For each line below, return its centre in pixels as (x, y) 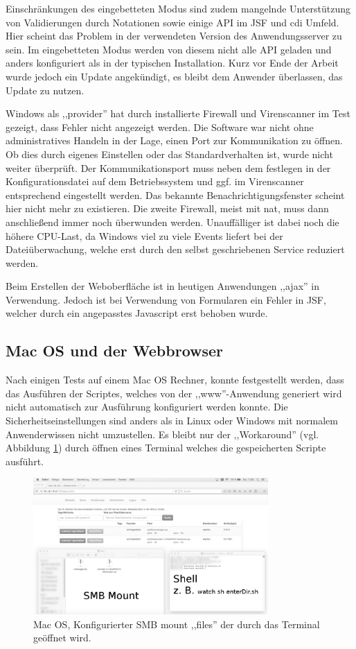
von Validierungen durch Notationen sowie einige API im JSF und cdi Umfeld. (172, 22)
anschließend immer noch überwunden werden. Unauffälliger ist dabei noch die (172, 222)
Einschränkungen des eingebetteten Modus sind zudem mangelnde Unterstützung (178, 8)
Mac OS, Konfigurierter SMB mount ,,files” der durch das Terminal (177, 624)
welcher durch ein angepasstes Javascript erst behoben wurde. (137, 313)
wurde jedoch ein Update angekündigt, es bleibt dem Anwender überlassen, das (174, 76)
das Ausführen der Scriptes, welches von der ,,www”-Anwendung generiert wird (174, 393)
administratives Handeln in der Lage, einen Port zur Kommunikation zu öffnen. (174, 140)
